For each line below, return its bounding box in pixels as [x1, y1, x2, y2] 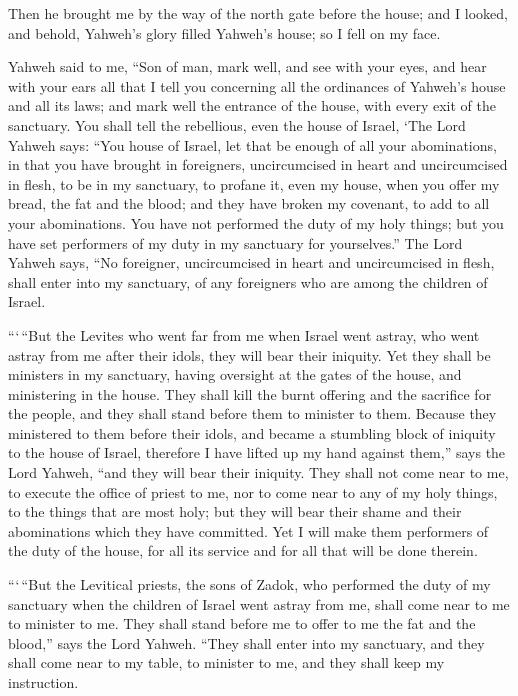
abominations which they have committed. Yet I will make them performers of [8, 520, 489, 541]
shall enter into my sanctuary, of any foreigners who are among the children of [8, 271, 488, 292]
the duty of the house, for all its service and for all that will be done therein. [8, 540, 478, 561]
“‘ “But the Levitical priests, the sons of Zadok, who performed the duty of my [8, 574, 491, 595]
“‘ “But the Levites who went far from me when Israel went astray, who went [8, 324, 480, 345]
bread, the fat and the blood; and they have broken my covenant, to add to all [8, 193, 490, 214]
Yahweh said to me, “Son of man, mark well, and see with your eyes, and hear [8, 56, 487, 77]
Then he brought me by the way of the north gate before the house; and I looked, [8, 3, 508, 23]
